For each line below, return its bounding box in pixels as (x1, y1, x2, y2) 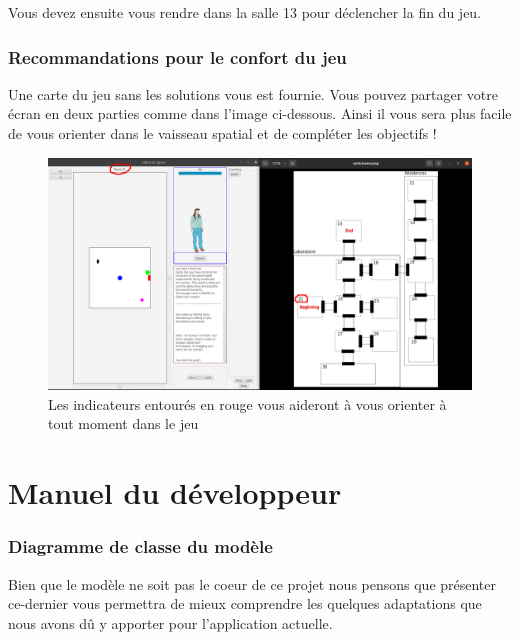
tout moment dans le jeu (48, 413, 199, 434)
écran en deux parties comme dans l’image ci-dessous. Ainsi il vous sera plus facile (8, 103, 512, 124)
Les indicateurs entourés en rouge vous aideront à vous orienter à (48, 393, 447, 414)
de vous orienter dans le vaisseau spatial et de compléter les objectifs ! (8, 123, 437, 143)
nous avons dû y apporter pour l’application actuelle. (8, 612, 333, 633)
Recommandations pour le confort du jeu (8, 44, 347, 69)
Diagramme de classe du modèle (8, 534, 273, 559)
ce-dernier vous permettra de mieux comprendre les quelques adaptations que (8, 593, 482, 614)
